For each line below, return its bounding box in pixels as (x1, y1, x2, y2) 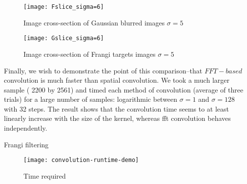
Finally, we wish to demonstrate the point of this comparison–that (4, 65, 203, 75)
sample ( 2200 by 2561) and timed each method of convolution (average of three (4, 84, 244, 94)
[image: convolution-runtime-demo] (23, 157, 139, 164)
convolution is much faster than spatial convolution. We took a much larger (4, 75, 229, 85)
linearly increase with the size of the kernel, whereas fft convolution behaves (4, 113, 231, 123)
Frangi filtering (4, 139, 49, 149)
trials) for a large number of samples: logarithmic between (4, 94, 178, 104)
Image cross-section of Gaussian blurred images (23, 17, 165, 27)
